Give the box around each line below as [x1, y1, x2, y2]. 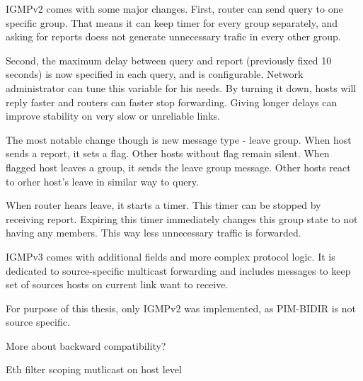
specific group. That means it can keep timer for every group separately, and [6, 15, 338, 30]
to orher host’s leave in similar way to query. [6, 174, 199, 188]
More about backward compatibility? [6, 338, 166, 353]
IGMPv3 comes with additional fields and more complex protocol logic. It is [6, 249, 335, 263]
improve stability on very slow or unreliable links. [6, 108, 220, 123]
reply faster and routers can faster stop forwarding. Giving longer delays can [6, 94, 338, 109]
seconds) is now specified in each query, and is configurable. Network [6, 67, 304, 81]
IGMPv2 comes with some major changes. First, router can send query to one [6, 1, 343, 16]
